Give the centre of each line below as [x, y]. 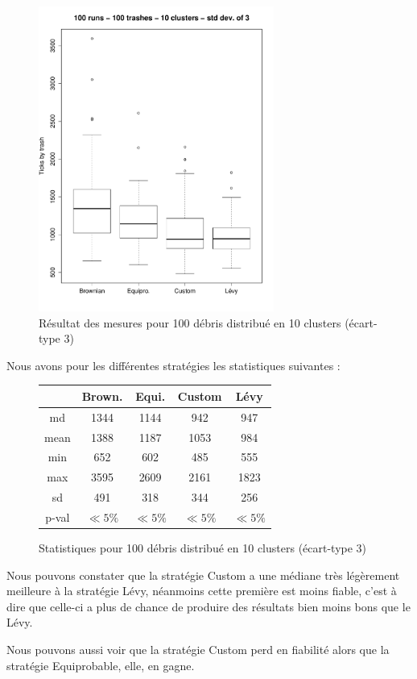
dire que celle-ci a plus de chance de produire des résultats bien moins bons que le [208, 606]
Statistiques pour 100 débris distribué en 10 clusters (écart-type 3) [203, 547]
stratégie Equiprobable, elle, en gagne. [101, 665]
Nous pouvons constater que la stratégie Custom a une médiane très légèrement [203, 575]
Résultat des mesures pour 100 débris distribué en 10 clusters [190, 322]
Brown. [102, 396]
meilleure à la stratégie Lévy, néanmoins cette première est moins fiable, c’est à [202, 591]
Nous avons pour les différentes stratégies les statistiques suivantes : [173, 365]
